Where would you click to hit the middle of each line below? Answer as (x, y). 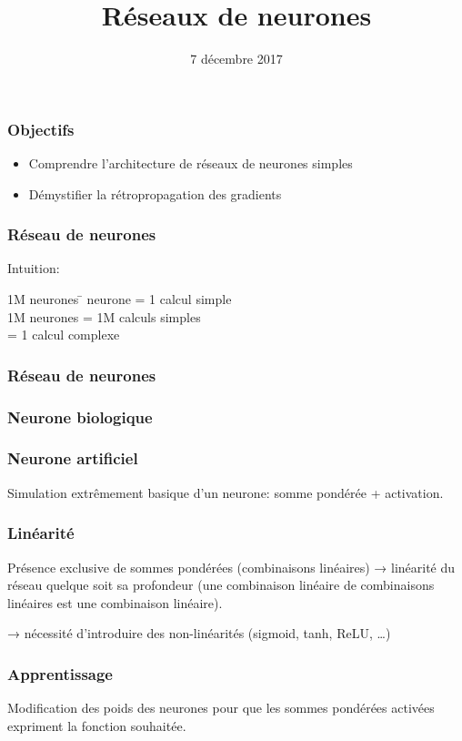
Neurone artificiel (73, 458)
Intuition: (34, 268)
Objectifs (41, 129)
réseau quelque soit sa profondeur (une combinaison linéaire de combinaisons (221, 585)
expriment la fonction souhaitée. (97, 725)
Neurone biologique (80, 416)
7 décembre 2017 (236, 59)
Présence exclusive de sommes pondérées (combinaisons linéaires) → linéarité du (231, 567)
